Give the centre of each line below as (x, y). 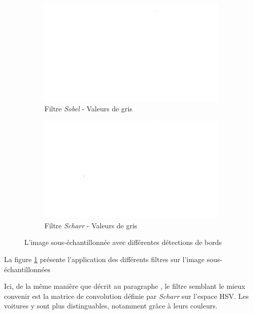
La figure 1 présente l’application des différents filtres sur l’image (105, 259)
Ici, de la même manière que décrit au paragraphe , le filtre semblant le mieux (125, 286)
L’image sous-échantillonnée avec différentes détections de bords (123, 242)
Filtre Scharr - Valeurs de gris (91, 225)
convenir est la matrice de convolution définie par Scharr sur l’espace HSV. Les (126, 296)
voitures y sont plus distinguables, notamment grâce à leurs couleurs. (111, 306)
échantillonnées (27, 269)
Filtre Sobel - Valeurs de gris (88, 109)
